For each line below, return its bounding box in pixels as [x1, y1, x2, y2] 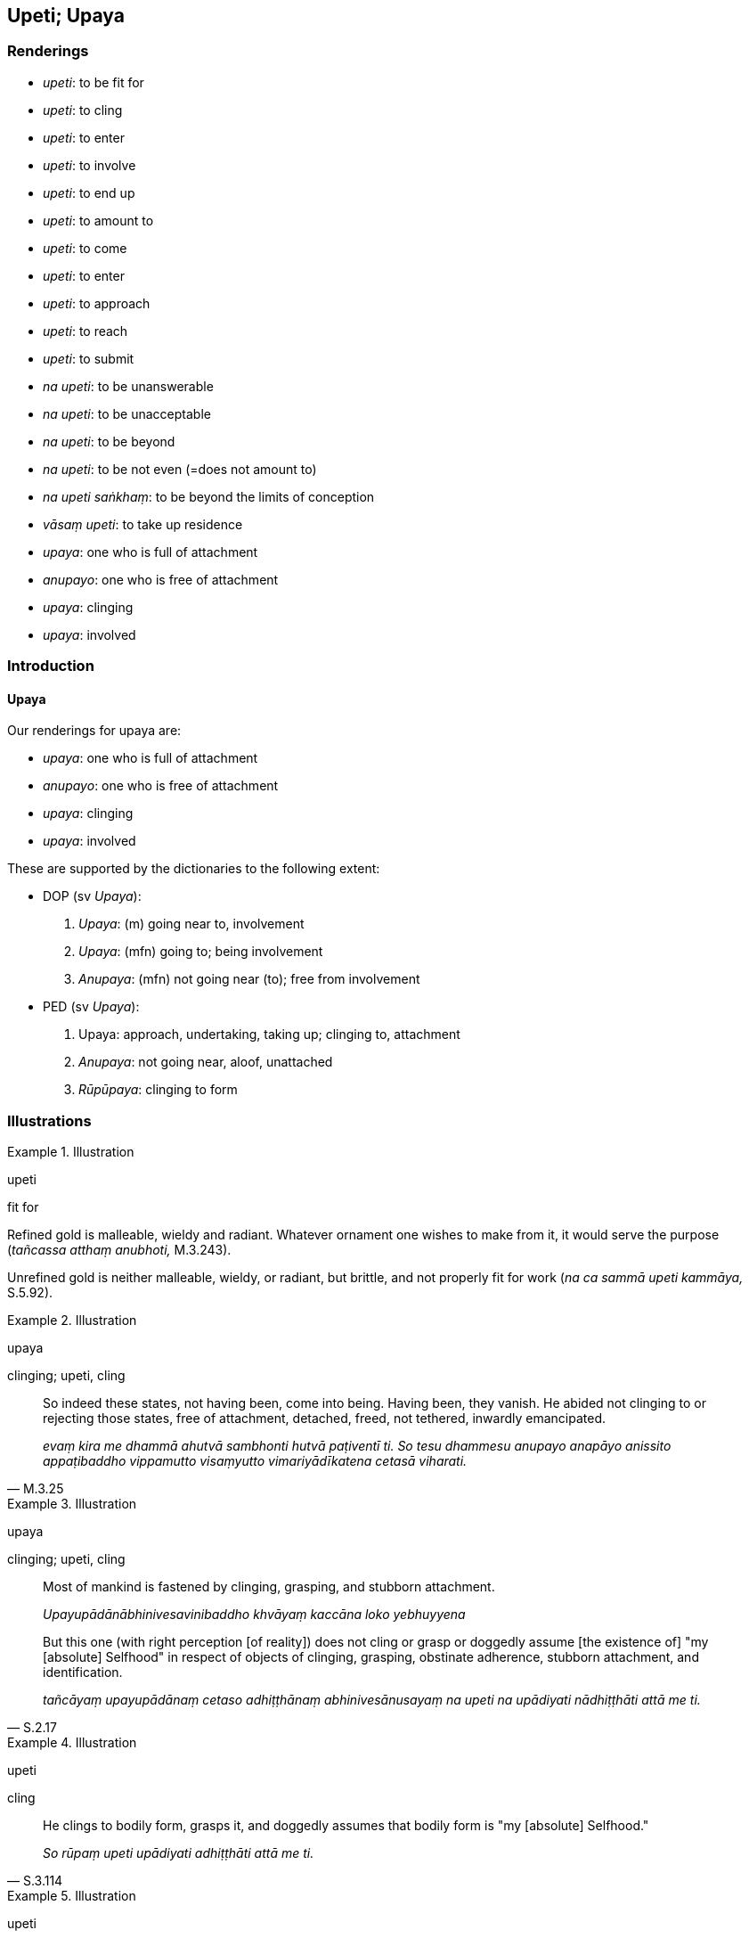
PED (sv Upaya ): [43, 999, 140, 1015]
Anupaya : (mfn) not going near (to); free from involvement [78, 971, 420, 987]
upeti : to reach [43, 323, 128, 339]
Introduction [7, 657, 94, 675]
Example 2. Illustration [7, 1312, 137, 1329]
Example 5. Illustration [7, 1888, 136, 1904]
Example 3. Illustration [7, 1496, 137, 1512]
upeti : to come [43, 240, 127, 256]
